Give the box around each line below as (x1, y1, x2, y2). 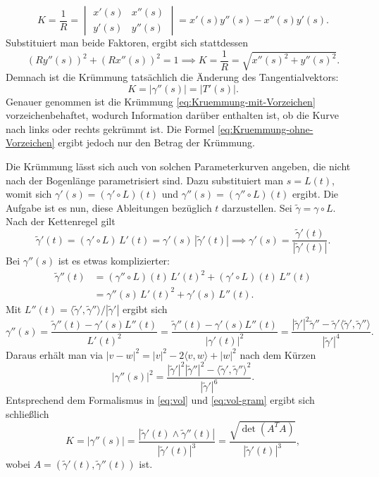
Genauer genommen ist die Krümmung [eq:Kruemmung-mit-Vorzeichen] (6, 94, 316, 108)
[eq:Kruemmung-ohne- (217, 121, 313, 136)
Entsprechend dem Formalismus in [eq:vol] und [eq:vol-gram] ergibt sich (6, 393, 315, 407)
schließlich (6, 406, 49, 421)
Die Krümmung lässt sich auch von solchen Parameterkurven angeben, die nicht (6, 158, 351, 173)
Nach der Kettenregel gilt (6, 214, 116, 229)
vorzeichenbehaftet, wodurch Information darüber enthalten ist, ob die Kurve (6, 108, 339, 122)
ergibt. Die (292, 186, 339, 201)
